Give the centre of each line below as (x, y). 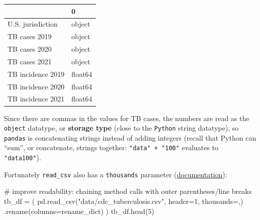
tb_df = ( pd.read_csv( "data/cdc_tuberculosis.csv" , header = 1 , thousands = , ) (124, 201)
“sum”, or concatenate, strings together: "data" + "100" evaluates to (111, 147)
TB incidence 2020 (36, 86)
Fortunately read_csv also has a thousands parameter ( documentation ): (116, 174)
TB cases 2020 (30, 49)
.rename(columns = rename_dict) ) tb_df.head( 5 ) (79, 211)
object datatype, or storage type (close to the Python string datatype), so (121, 128)
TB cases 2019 (30, 36)
